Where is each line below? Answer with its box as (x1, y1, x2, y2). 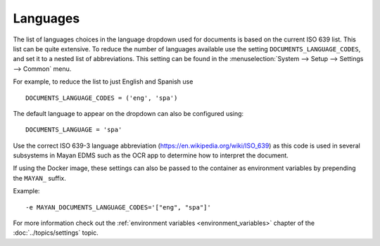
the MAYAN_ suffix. (13, 174, 67, 182)
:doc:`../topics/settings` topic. (13, 228, 99, 237)
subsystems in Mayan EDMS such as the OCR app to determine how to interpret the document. (13, 151, 289, 160)
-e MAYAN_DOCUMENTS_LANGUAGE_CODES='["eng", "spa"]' (25, 203, 211, 211)
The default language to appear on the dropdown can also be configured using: (13, 109, 244, 117)
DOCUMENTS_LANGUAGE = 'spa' (25, 126, 122, 134)
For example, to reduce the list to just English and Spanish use (13, 77, 194, 86)
